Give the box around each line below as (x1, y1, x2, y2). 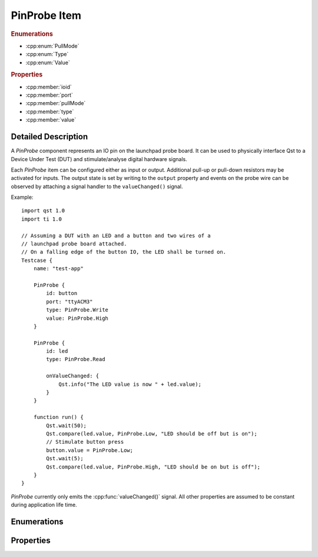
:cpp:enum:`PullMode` (25, 42, 79, 50)
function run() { (33, 414, 84, 421)
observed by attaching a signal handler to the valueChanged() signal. (11, 183, 183, 190)
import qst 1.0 (21, 207, 65, 214)
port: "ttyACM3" (46, 298, 93, 305)
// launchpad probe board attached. (21, 241, 127, 247)
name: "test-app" (33, 266, 84, 272)
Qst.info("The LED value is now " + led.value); (58, 381, 201, 388)
